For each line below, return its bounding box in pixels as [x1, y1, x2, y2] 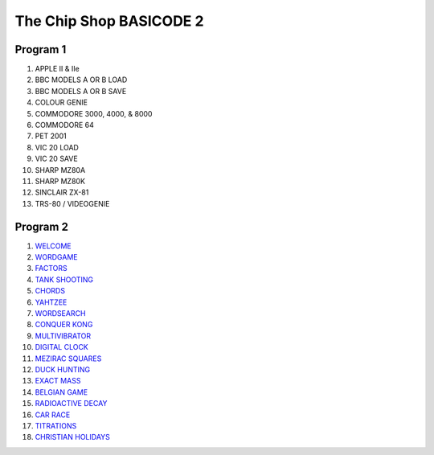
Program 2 [14, 219, 68, 233]
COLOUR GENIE [35, 97, 88, 108]
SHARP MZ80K [35, 176, 86, 186]
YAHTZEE [35, 297, 68, 307]
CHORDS [35, 286, 66, 296]
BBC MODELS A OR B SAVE [35, 86, 127, 96]
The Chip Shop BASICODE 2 [14, 12, 204, 30]
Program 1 [14, 43, 67, 56]
